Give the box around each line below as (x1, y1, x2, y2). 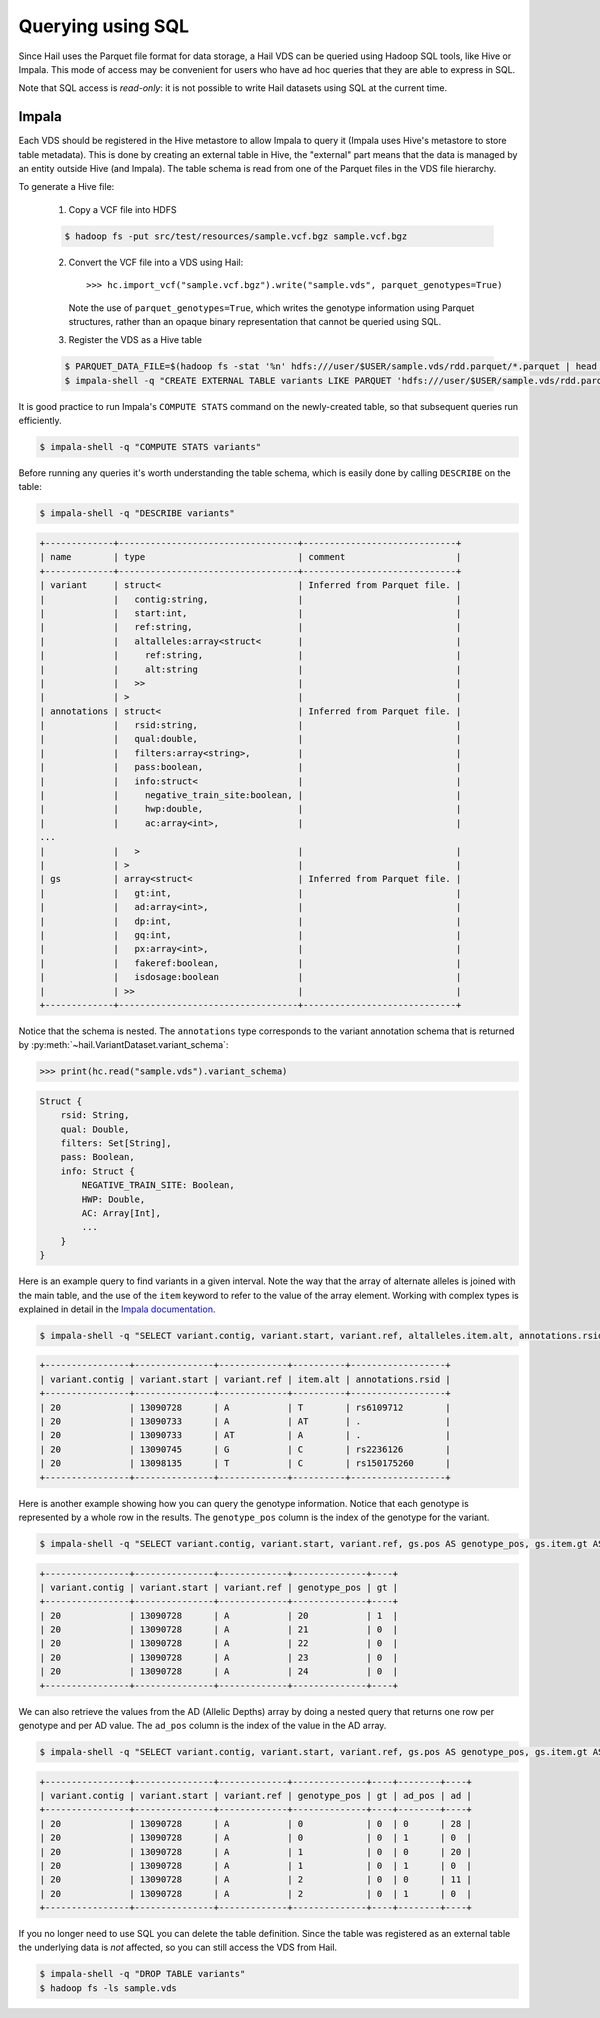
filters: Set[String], (60, 1138, 172, 1149)
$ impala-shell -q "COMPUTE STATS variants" (39, 441, 262, 453)
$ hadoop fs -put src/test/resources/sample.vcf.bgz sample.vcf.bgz (64, 230, 408, 242)
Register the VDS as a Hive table (68, 334, 202, 346)
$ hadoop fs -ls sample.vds (39, 1982, 177, 1994)
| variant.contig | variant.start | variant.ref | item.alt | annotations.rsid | (39, 1373, 452, 1385)
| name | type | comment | (39, 551, 462, 563)
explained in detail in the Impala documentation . (18, 1303, 216, 1315)
